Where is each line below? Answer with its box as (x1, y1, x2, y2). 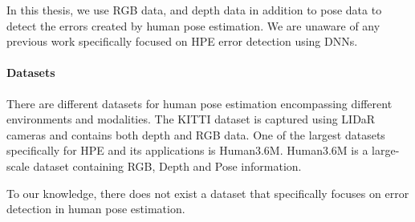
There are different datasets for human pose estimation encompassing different (6, 95, 393, 111)
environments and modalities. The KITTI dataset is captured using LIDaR (6, 111, 376, 127)
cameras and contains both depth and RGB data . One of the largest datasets (6, 126, 385, 143)
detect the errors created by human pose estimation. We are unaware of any (6, 17, 380, 34)
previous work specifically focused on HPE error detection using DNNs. (6, 33, 358, 50)
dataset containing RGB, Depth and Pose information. (33, 157, 302, 174)
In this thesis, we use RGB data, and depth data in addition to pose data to (6, 2, 382, 18)
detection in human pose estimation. (6, 200, 185, 217)
